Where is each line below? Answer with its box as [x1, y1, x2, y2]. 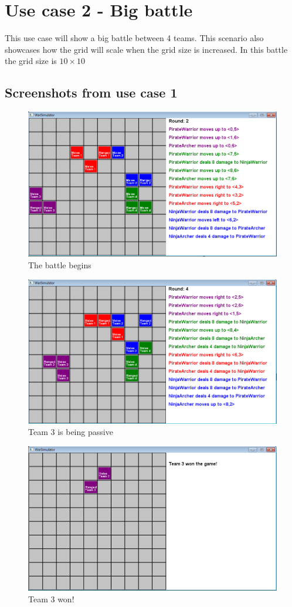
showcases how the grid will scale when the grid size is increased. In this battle [5, 43, 288, 55]
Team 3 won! [28, 592, 74, 605]
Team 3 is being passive [28, 426, 113, 438]
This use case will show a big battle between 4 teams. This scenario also [5, 32, 264, 44]
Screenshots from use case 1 [5, 83, 178, 102]
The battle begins [28, 259, 91, 271]
